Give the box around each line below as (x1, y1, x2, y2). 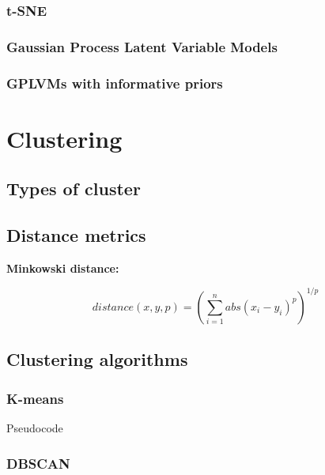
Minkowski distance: (6, 259, 119, 276)
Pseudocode (6, 419, 63, 435)
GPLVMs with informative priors (6, 73, 223, 92)
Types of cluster (6, 176, 141, 201)
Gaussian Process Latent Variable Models (6, 36, 278, 56)
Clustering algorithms (6, 347, 188, 371)
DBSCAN (6, 453, 70, 473)
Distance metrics (6, 223, 146, 247)
